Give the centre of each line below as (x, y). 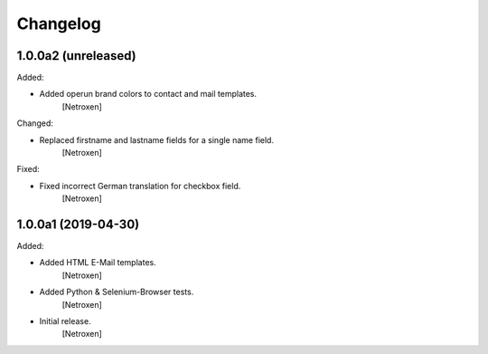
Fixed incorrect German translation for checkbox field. (140, 186)
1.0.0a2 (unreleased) (76, 56)
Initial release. (65, 321)
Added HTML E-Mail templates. (98, 263)
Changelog (59, 24)
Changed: (35, 123)
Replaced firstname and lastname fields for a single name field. (157, 139)
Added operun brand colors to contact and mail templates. (148, 94)
